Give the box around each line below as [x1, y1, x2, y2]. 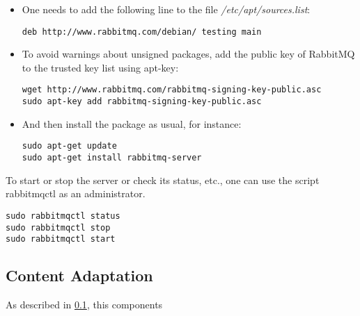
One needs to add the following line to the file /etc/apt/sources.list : [22, 2, 311, 16]
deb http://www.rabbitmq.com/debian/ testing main [22, 26, 262, 37]
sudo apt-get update [22, 141, 117, 151]
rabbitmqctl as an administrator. [6, 186, 146, 201]
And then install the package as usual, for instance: [22, 116, 242, 131]
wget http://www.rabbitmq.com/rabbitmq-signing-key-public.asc [22, 85, 322, 95]
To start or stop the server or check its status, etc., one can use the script [6, 172, 320, 187]
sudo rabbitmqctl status [6, 210, 120, 221]
